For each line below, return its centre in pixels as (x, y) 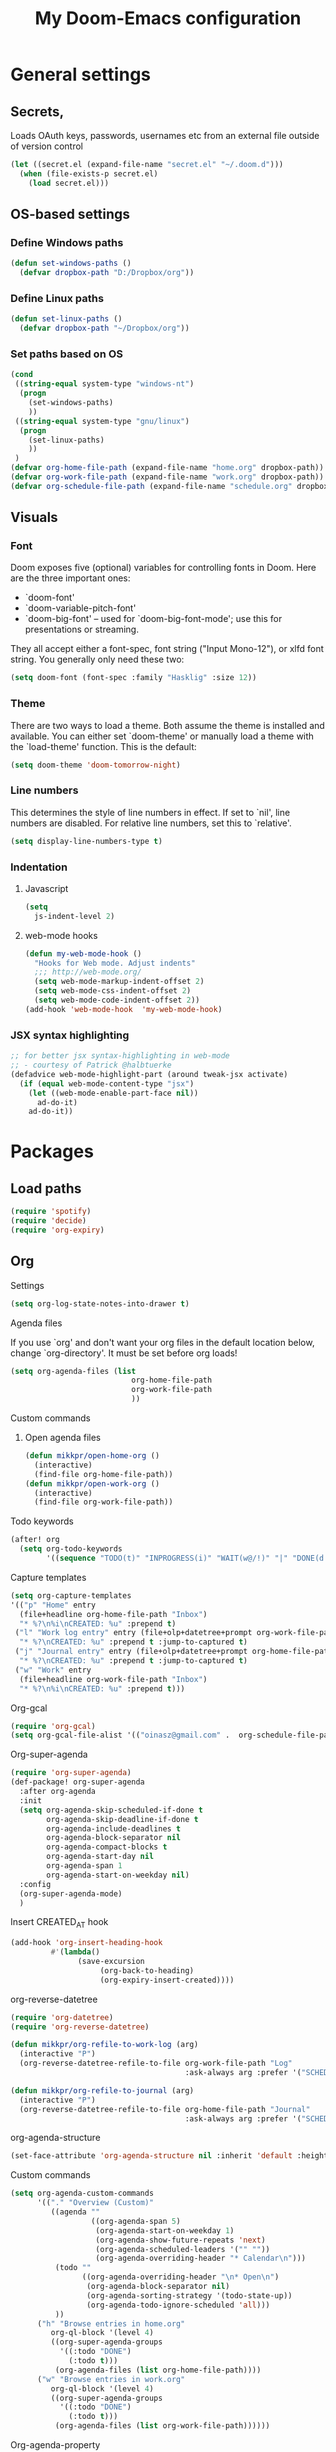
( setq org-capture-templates (71, 1595)
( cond (21, 375)
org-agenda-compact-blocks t (107, 1847)
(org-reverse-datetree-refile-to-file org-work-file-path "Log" (156, 2063)
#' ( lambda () (75, 1952)
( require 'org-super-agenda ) (71, 1773)
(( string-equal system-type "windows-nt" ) (104, 384)
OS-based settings (70, 214)
